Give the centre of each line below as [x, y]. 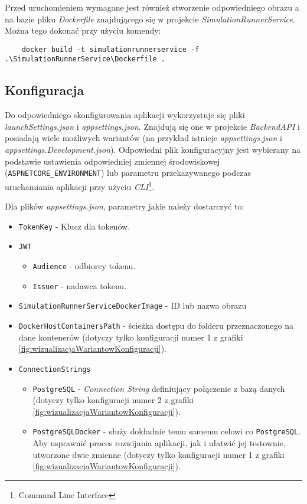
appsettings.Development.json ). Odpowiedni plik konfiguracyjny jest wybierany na [153, 150]
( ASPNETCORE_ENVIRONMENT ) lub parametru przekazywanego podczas [128, 173]
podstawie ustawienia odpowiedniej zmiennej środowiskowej [112, 161]
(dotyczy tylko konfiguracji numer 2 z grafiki [113, 400]
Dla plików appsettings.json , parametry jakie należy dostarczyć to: [125, 206]
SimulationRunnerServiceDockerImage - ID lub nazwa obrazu [133, 305]
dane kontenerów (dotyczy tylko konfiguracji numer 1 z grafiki [131, 337]
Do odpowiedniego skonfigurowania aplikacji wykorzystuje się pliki [125, 115]
